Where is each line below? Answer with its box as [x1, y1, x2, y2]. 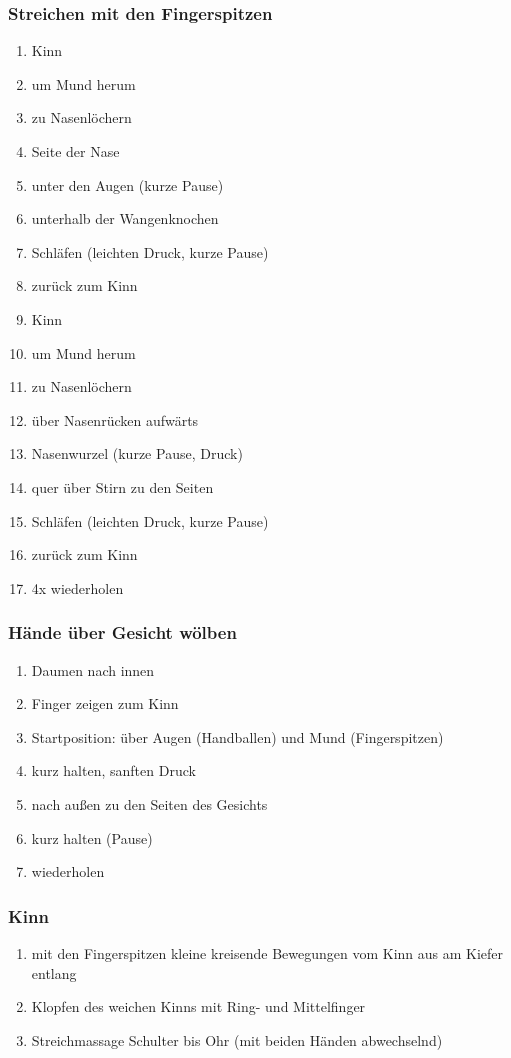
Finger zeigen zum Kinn [31, 693, 179, 714]
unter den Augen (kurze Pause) [31, 174, 224, 195]
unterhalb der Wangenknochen [31, 208, 219, 229]
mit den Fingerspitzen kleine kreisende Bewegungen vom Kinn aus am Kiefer [31, 942, 504, 963]
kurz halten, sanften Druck [31, 760, 196, 781]
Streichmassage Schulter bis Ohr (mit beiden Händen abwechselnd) [31, 1029, 443, 1050]
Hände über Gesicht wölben [8, 620, 237, 645]
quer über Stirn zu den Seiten [31, 476, 214, 497]
